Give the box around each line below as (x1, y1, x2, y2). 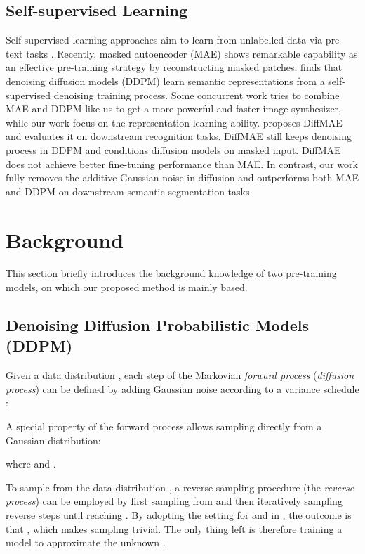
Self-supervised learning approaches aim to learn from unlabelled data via (6, 32, 323, 47)
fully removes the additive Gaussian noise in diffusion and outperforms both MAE (6, 170, 359, 185)
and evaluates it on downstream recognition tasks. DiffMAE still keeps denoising (6, 129, 352, 143)
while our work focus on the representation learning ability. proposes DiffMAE (6, 115, 343, 129)
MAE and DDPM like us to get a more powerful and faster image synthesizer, (6, 101, 342, 116)
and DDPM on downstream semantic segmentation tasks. (6, 183, 253, 198)
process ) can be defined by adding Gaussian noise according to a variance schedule (6, 381, 359, 396)
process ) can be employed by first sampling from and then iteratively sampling (6, 494, 343, 508)
